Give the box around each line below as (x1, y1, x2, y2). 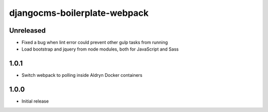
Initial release (21, 98, 49, 104)
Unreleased (9, 26, 46, 35)
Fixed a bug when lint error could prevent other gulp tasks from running (21, 40, 168, 46)
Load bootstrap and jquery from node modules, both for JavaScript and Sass (21, 46, 179, 52)
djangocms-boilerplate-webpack (9, 7, 149, 18)
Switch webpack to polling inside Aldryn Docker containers (21, 72, 142, 78)
